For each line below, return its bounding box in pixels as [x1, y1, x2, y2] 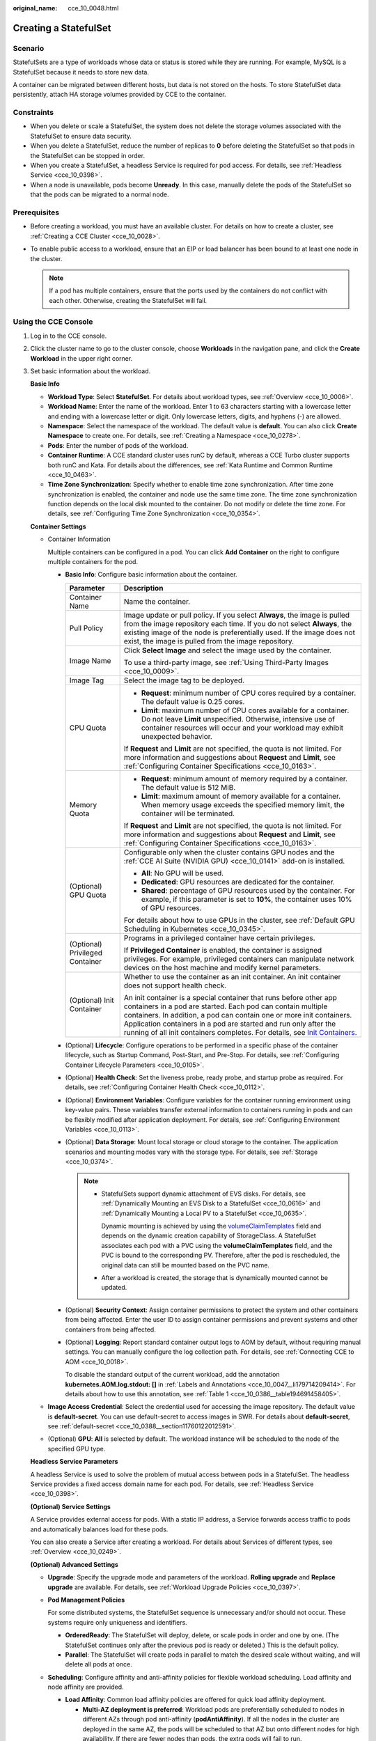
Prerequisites [13, 208, 59, 217]
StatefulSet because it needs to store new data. [13, 68, 150, 76]
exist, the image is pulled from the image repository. [123, 636, 295, 646]
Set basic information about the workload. [30, 367, 151, 375]
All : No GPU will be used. [141, 868, 224, 877]
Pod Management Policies [47, 1595, 125, 1604]
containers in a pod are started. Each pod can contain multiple [123, 1001, 328, 1011]
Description [123, 583, 164, 593]
